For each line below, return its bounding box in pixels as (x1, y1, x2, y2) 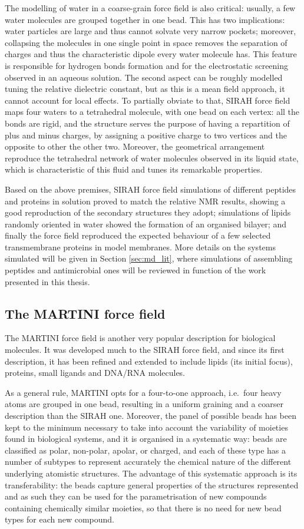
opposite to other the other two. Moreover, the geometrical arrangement (5, 140, 265, 153)
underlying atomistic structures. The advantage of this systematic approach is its (5, 467, 298, 479)
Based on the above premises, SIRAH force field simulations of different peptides (5, 183, 296, 195)
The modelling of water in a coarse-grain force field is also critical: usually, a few (5, 2, 296, 14)
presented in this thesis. (5, 275, 90, 287)
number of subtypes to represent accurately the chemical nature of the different (5, 455, 292, 468)
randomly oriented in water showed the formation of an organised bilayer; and (5, 217, 286, 230)
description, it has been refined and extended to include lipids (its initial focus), (5, 355, 293, 367)
